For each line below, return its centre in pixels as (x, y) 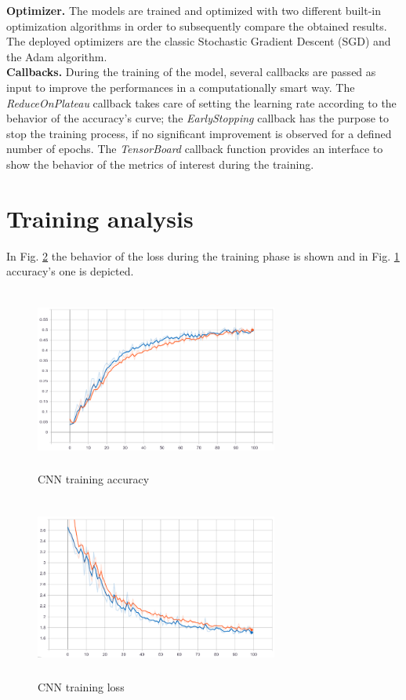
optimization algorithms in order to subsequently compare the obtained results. (197, 26)
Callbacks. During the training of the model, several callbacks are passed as (191, 72)
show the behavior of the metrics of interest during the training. (160, 164)
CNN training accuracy (94, 479)
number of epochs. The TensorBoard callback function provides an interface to (195, 149)
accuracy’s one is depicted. (70, 271)
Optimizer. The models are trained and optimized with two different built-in (194, 10)
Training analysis (100, 218)
